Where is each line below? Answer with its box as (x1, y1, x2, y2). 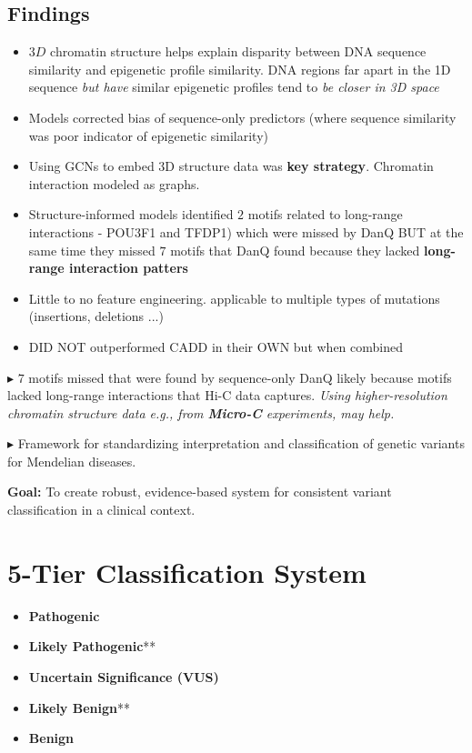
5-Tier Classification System (7, 553, 367, 590)
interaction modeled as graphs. (28, 174, 200, 193)
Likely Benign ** (28, 698, 130, 717)
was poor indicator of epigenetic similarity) (28, 125, 268, 145)
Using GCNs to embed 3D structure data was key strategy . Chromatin (28, 156, 434, 176)
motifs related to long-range (247, 205, 403, 224)
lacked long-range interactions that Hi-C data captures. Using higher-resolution (7, 386, 447, 405)
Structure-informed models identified (28, 205, 234, 224)
